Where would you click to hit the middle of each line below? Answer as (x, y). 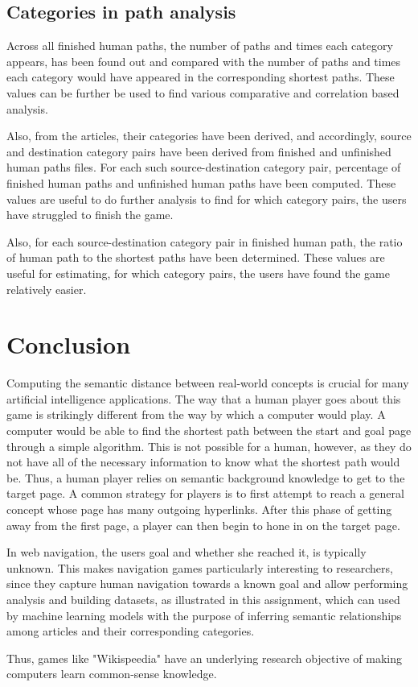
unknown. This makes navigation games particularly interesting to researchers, (200, 567)
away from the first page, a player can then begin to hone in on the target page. (203, 525)
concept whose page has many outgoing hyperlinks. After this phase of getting (199, 509)
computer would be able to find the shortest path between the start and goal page (209, 430)
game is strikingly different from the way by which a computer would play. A (196, 414)
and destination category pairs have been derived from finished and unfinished (199, 151)
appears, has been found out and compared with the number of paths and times (204, 61)
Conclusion (69, 344)
